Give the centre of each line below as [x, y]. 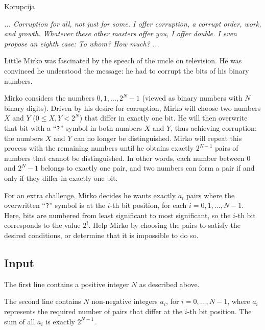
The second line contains [43, 301]
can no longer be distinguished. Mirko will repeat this [158, 138]
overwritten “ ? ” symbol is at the [55, 205]
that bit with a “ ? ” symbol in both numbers [73, 127]
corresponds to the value [42, 225]
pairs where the [210, 195]
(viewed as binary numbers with [192, 98]
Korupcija [20, 6]
